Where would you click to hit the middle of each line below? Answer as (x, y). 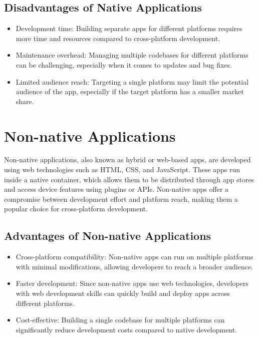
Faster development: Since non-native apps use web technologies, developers (132, 283)
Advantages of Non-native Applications (108, 236)
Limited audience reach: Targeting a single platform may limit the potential (132, 81)
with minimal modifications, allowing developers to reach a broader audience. (135, 266)
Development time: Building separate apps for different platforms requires (129, 28)
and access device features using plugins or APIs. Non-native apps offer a (116, 189)
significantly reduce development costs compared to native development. (126, 329)
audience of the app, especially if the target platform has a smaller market (130, 91)
